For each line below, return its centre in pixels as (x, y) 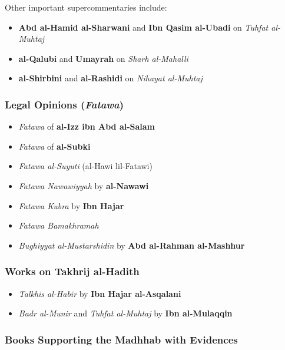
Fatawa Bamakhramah (59, 225)
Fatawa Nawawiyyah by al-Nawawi (84, 185)
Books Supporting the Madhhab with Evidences (121, 339)
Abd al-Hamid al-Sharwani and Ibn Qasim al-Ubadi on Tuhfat (143, 27)
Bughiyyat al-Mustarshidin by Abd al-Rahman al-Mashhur (132, 245)
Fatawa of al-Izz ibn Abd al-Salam (87, 126)
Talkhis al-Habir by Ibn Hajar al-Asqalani (100, 293)
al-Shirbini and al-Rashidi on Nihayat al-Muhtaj (110, 78)
